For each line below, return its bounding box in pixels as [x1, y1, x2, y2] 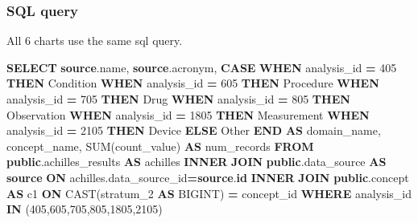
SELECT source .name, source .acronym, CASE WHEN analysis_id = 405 [6, 59, 397, 75]
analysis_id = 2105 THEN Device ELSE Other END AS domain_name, [6, 122, 381, 139]
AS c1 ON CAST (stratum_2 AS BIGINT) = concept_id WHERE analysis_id [6, 184, 412, 201]
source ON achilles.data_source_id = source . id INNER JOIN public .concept [6, 168, 409, 185]
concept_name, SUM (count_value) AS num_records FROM [6, 137, 314, 154]
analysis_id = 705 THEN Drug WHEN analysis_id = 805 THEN [6, 91, 350, 107]
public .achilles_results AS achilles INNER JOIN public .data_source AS [6, 153, 387, 170]
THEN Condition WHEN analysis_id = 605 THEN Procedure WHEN [6, 75, 379, 91]
